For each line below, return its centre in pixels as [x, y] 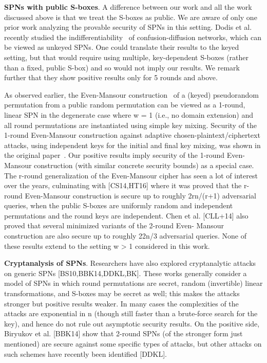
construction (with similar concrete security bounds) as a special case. [144, 165]
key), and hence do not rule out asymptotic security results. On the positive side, [132, 323]
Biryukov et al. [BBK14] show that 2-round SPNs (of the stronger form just [123, 333]
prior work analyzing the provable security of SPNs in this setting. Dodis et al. [128, 27]
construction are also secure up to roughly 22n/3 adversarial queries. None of [125, 236]
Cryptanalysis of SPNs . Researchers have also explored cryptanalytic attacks [130, 263]
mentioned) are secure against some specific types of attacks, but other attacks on [133, 343]
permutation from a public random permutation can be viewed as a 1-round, [125, 105]
